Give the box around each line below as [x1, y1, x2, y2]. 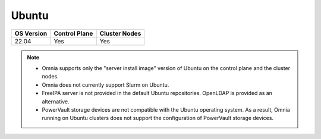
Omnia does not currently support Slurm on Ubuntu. [42, 81, 169, 89]
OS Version [14, 29, 48, 37]
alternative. [42, 98, 70, 105]
